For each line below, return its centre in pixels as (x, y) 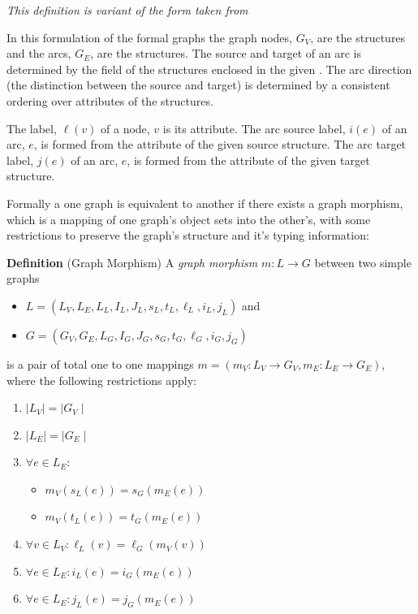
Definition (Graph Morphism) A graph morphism (132, 262)
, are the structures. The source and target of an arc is (226, 53)
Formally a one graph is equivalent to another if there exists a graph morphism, (205, 203)
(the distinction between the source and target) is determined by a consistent (198, 85)
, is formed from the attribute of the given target (248, 160)
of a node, (125, 128)
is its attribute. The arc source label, (254, 128)
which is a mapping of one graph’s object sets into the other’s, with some (189, 219)
